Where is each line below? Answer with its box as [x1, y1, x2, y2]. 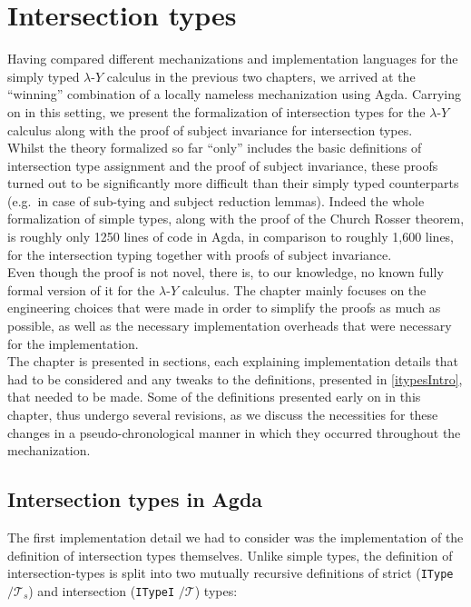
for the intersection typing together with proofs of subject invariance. [7, 244, 392, 264]
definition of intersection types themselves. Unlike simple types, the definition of [7, 545, 453, 564]
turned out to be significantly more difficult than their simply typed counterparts [7, 174, 459, 193]
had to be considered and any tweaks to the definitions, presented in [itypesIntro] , [7, 369, 463, 388]
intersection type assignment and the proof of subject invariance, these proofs [7, 155, 438, 174]
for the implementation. [7, 333, 139, 353]
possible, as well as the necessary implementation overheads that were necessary [7, 316, 452, 335]
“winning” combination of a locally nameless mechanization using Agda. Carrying [7, 85, 462, 104]
